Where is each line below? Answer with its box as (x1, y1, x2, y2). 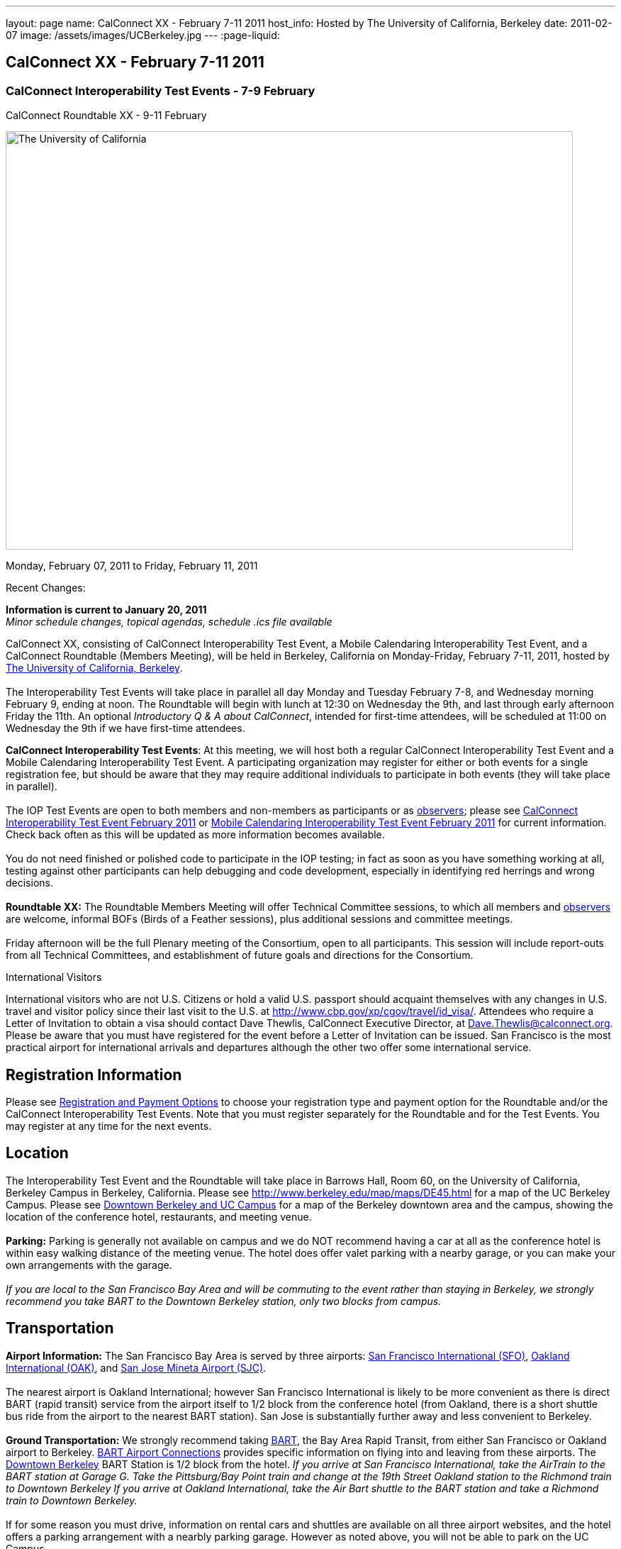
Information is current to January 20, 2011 (6, 604, 207, 616)
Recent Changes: (6, 582, 86, 594)
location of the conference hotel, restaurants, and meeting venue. (6, 1210, 312, 1223)
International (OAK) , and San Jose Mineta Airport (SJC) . (6, 1361, 267, 1374)
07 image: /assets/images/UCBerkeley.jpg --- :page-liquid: (6, 29, 280, 41)
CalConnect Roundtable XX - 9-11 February (6, 109, 207, 122)
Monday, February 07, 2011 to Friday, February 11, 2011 (6, 560, 258, 572)
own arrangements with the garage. (6, 1258, 172, 1271)
